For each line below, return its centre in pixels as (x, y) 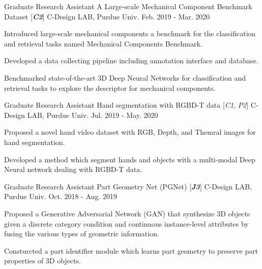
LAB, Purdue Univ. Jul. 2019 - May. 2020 (93, 115)
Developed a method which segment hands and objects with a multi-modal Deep (130, 159)
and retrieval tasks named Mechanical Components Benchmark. (103, 43)
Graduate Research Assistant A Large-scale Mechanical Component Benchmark (128, 6)
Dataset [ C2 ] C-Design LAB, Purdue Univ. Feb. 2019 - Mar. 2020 (107, 16)
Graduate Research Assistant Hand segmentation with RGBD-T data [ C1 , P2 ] (126, 105)
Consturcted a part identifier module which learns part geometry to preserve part (131, 250)
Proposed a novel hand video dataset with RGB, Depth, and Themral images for (130, 132)
